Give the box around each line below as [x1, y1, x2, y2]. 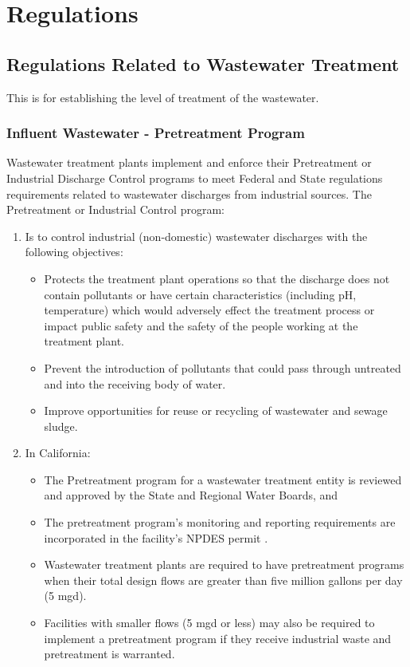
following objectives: [25, 243, 123, 260]
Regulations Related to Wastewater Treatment [6, 51, 400, 76]
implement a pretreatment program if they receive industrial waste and [44, 630, 392, 646]
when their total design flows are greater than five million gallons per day [44, 571, 403, 588]
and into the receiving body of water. [44, 375, 226, 392]
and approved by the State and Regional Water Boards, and [44, 487, 338, 503]
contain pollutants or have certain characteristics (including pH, [44, 286, 357, 302]
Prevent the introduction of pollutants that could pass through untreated [44, 359, 401, 376]
